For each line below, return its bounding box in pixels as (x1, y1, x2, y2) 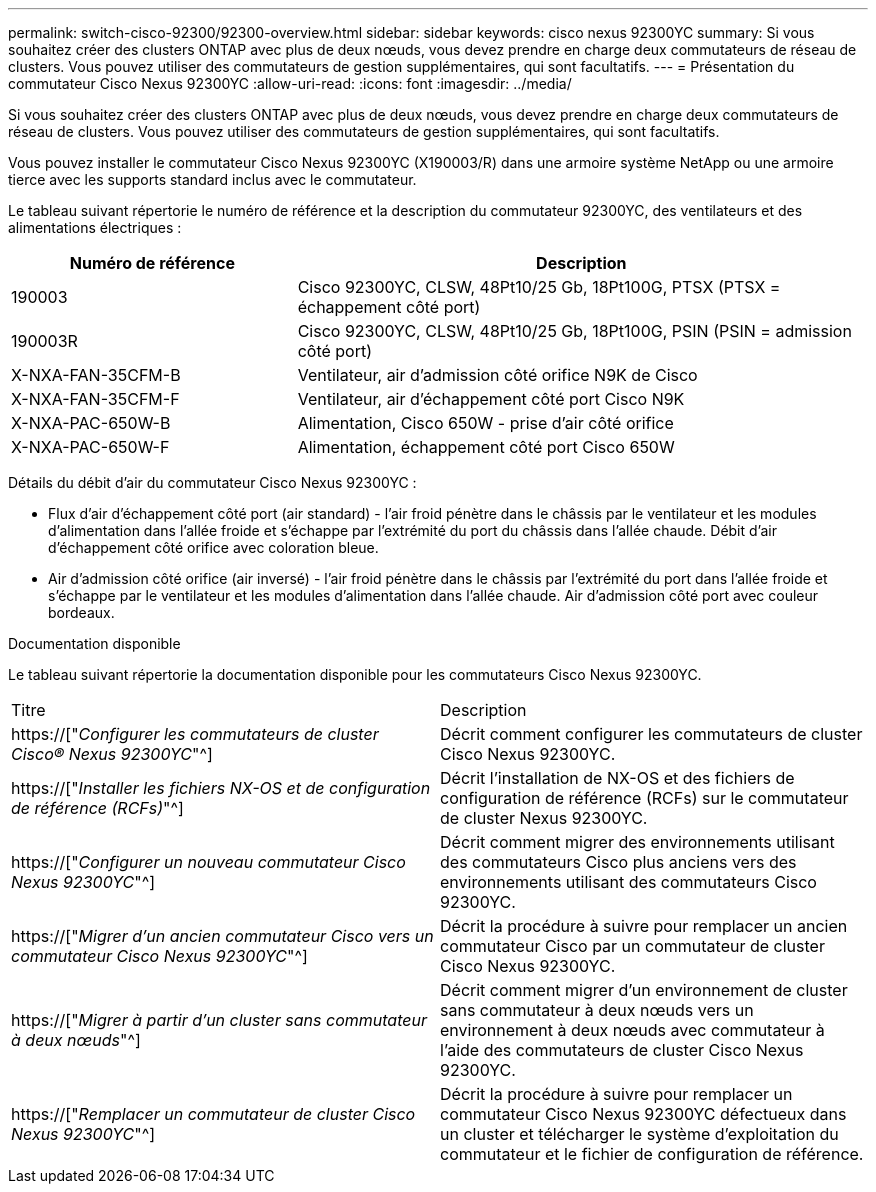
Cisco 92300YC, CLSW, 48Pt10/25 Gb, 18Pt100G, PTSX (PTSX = (297, 277, 781, 297)
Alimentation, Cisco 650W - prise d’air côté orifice (297, 413, 674, 433)
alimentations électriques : (8, 219, 182, 236)
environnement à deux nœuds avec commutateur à (440, 1020, 825, 1040)
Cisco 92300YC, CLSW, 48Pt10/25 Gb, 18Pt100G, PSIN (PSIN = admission (297, 321, 852, 341)
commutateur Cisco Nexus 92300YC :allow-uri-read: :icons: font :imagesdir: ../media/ (8, 75, 572, 92)
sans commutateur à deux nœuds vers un (440, 1000, 754, 1020)
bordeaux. (48, 604, 115, 621)
